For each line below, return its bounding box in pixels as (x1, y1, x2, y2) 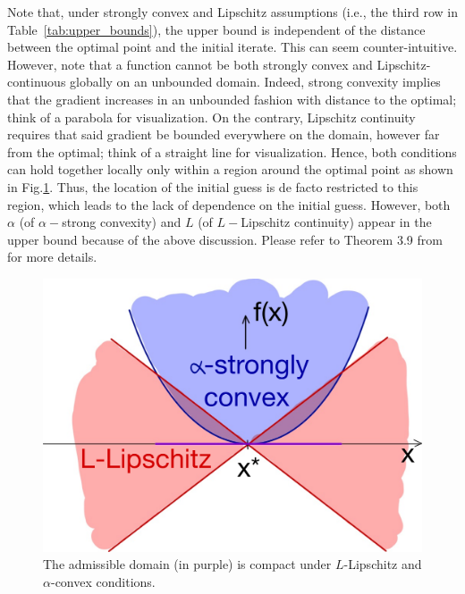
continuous (7, 72, 66, 91)
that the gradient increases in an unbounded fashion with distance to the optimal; (7, 89, 457, 108)
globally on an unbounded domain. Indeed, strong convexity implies (70, 72, 441, 91)
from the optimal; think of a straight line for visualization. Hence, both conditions (7, 142, 457, 161)
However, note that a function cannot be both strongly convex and (7, 54, 373, 73)
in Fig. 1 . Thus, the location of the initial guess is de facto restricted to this (7, 177, 418, 196)
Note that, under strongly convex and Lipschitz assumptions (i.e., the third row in (7, 3, 458, 21)
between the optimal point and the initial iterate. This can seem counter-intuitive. (7, 38, 458, 56)
